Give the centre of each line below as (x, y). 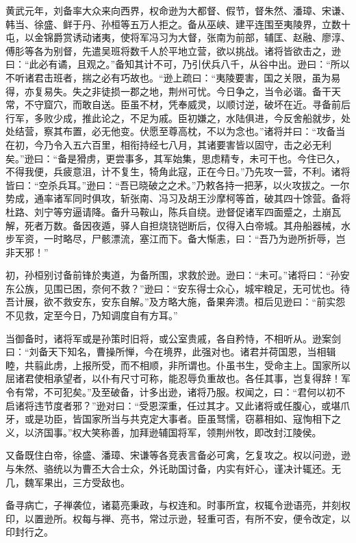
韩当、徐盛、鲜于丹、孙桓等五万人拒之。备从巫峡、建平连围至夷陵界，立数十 (178, 24)
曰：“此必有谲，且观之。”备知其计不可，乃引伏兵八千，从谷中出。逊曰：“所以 (178, 64)
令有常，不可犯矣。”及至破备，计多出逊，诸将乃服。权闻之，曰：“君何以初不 (176, 392)
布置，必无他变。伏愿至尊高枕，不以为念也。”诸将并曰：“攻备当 (204, 131)
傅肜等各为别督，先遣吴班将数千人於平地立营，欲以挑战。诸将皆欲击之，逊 (173, 50)
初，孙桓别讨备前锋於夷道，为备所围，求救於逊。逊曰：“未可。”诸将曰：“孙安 (178, 275)
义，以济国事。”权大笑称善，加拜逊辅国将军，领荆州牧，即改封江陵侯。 (164, 432)
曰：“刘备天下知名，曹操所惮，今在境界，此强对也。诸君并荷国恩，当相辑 (171, 352)
